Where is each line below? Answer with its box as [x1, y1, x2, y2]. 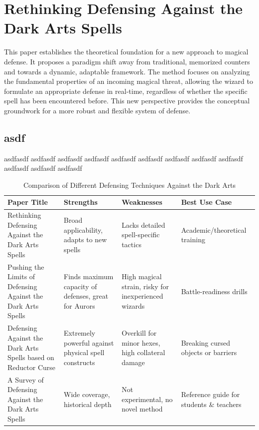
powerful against [64, 337, 114, 348]
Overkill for [122, 328, 157, 338]
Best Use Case [181, 197, 232, 207]
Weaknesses [122, 197, 162, 207]
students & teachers [181, 399, 242, 409]
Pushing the [7, 261, 44, 272]
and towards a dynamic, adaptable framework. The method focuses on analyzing [4, 66, 250, 76]
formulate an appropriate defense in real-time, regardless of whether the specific [4, 85, 248, 96]
